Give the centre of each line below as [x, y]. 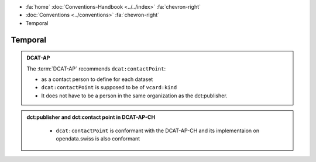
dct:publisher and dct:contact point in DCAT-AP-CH [91, 117]
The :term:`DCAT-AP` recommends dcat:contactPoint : [96, 68]
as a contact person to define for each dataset [97, 79]
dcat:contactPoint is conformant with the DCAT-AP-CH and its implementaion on [158, 131]
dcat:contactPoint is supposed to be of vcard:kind [109, 87]
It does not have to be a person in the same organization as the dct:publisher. [134, 96]
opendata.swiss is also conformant [98, 138]
